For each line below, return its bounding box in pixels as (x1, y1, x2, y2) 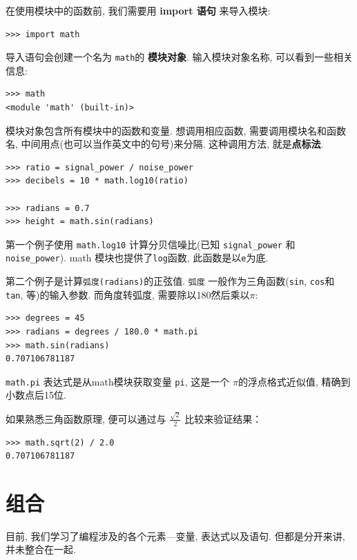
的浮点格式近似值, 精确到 (238, 374, 351, 388)
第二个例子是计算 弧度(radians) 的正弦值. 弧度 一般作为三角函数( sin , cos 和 (6, 274, 335, 288)
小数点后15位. (6, 388, 66, 402)
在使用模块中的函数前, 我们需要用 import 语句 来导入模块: (6, 3, 271, 17)
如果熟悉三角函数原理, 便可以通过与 (6, 411, 166, 426)
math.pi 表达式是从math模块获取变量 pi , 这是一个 (6, 374, 230, 388)
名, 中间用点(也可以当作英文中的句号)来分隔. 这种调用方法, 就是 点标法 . (6, 137, 324, 151)
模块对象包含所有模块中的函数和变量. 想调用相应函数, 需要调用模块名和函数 (6, 123, 347, 137)
